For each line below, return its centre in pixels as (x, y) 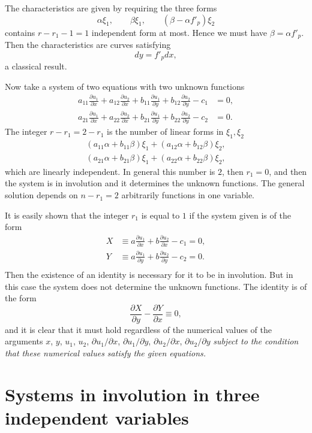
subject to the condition (256, 341)
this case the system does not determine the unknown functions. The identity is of (156, 286)
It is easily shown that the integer (67, 215)
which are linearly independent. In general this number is (110, 171)
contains (20, 32)
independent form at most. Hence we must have (179, 32)
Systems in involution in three (132, 394)
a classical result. (36, 66)
